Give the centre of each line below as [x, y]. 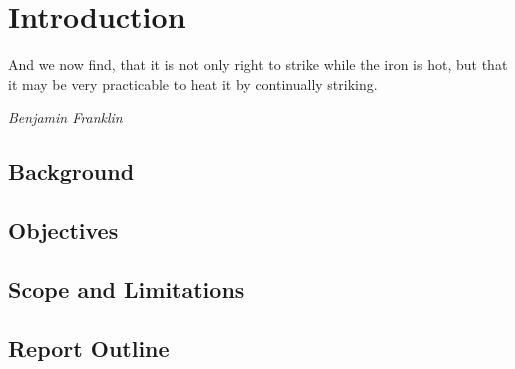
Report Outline [89, 347]
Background [71, 171]
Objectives [63, 230]
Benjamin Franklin [65, 117]
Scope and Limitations [126, 288]
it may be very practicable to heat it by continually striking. [193, 83]
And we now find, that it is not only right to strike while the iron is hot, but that [258, 64]
